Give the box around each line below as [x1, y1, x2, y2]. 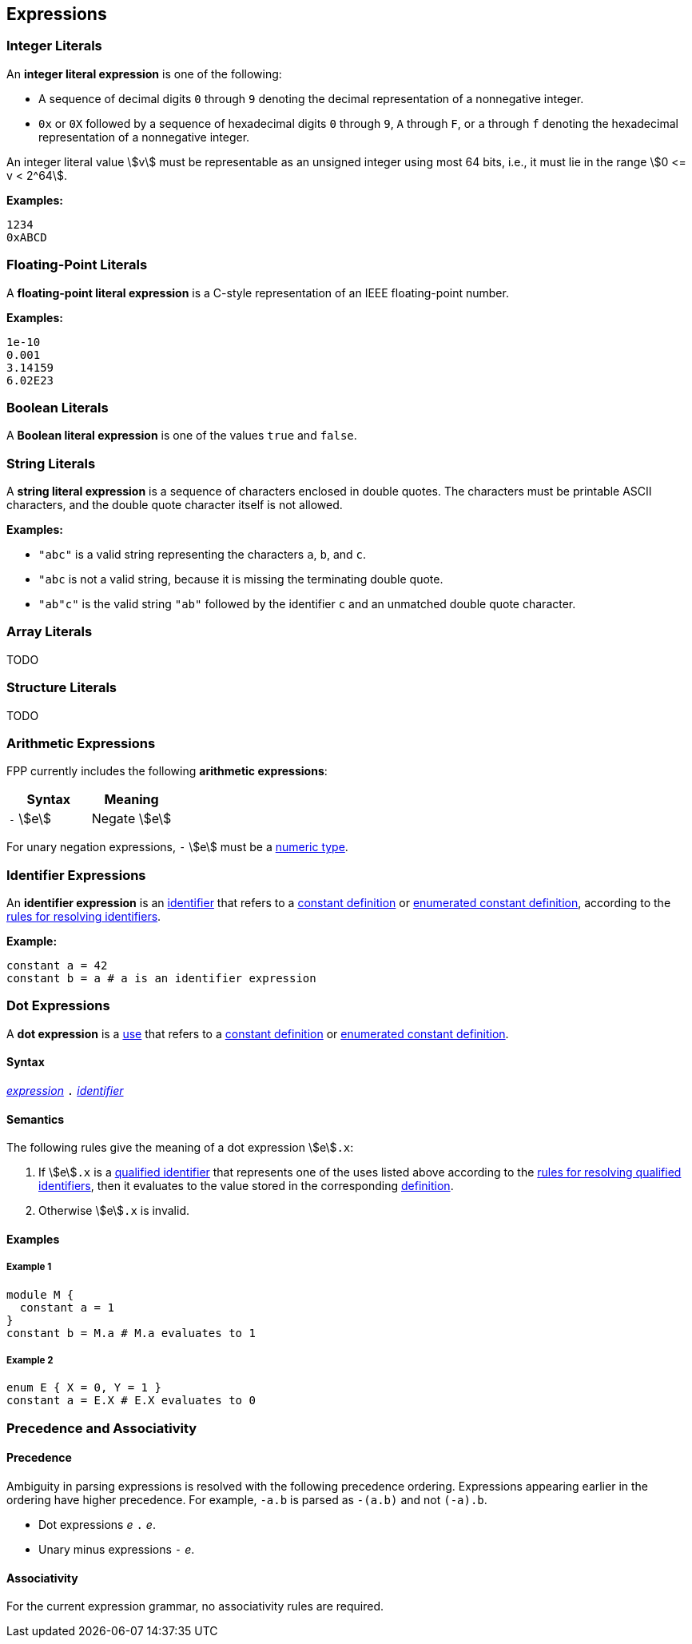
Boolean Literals [6, 399, 109, 416]
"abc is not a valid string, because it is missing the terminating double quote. [38, 572, 443, 587]
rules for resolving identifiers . [6, 910, 161, 924]
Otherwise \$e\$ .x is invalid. [38, 1204, 189, 1218]
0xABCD [6, 230, 47, 244]
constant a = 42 [6, 959, 108, 973]
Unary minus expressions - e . [38, 1542, 195, 1556]
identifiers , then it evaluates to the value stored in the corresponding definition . [38, 1179, 454, 1193]
